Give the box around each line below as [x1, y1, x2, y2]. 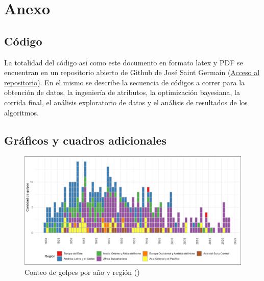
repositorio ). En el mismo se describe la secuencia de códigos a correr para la [4, 77, 245, 87]
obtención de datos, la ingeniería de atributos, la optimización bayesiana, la [4, 87, 240, 98]
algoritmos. [4, 107, 39, 118]
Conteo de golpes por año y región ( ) [25, 266, 140, 277]
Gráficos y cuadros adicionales [4, 132, 167, 148]
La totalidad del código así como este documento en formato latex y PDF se [4, 57, 243, 67]
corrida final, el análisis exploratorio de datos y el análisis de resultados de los [4, 97, 248, 107]
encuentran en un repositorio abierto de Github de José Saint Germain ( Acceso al [4, 67, 260, 78]
